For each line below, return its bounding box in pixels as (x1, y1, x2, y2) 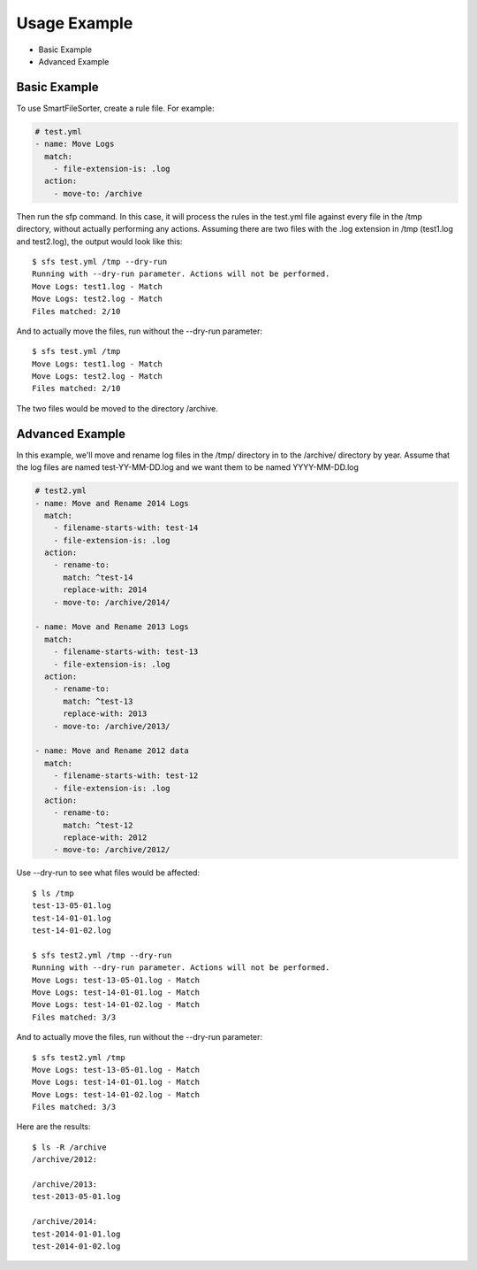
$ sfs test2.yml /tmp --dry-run (32, 950, 172, 960)
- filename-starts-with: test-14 (53, 523, 199, 533)
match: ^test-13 (63, 696, 133, 706)
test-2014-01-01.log (32, 1228, 121, 1239)
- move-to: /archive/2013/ (53, 721, 171, 731)
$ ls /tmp (32, 888, 74, 898)
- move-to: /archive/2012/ (53, 845, 171, 855)
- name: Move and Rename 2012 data (34, 746, 189, 756)
